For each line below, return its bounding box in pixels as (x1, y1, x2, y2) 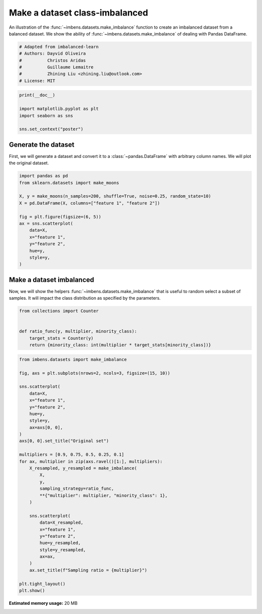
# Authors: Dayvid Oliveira (19, 51, 86, 56)
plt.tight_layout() (19, 581, 65, 586)
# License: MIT (19, 78, 55, 84)
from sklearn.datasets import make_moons (19, 180, 119, 186)
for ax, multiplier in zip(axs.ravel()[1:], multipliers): (19, 459, 163, 464)
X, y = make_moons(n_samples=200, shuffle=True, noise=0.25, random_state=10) (19, 193, 211, 199)
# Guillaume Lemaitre (19, 65, 94, 70)
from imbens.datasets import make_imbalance (19, 357, 127, 362)
